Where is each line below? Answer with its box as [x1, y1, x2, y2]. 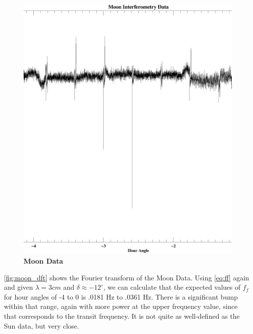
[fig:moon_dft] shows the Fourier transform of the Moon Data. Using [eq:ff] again [4, 272, 250, 282]
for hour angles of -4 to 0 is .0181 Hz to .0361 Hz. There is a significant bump [4, 291, 238, 302]
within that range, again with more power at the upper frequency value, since [4, 301, 238, 311]
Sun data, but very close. [4, 320, 79, 331]
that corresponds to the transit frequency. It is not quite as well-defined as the [4, 310, 240, 321]
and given [4, 282, 33, 292]
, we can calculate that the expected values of [103, 282, 241, 292]
